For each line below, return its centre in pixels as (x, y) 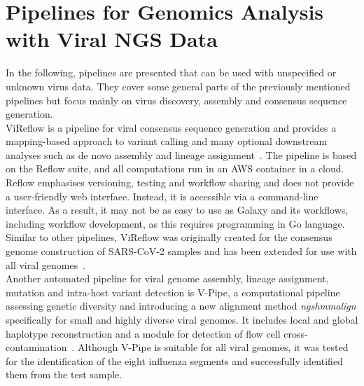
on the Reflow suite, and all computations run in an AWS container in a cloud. (175, 168)
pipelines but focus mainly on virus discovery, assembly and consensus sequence (176, 100)
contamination (36, 347)
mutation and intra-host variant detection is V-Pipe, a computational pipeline (173, 292)
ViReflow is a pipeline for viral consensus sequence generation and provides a (171, 127)
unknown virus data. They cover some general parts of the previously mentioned (178, 86)
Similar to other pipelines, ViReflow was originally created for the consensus (169, 237)
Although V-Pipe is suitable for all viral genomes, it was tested (213, 347)
